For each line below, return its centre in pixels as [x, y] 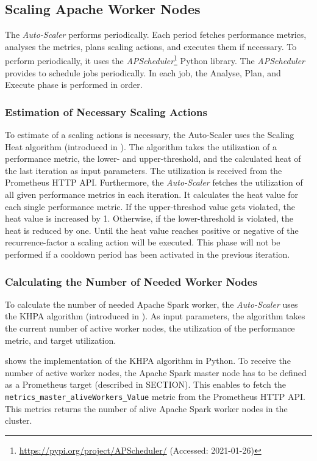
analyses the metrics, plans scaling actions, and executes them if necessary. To [151, 46]
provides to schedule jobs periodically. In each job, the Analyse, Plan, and [143, 72]
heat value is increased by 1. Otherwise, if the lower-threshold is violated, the [149, 218]
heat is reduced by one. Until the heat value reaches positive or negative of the [152, 230]
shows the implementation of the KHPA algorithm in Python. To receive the [148, 361]
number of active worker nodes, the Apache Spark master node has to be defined [156, 372]
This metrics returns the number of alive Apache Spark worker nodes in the [146, 408]
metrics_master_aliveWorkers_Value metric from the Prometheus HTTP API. [155, 396]
